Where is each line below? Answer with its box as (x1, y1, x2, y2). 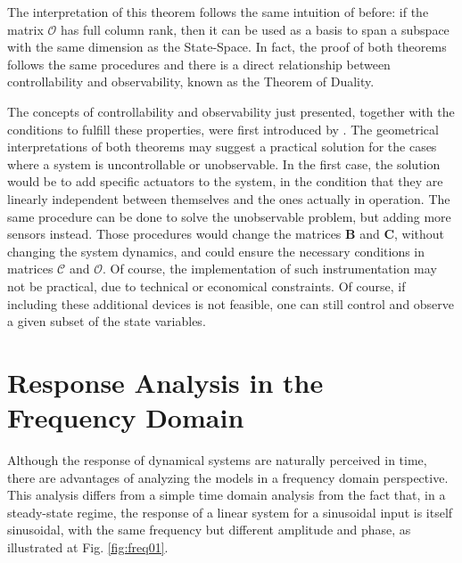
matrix (7, 20, 44, 38)
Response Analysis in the (7, 363, 324, 400)
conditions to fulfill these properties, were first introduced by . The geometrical (7, 119, 439, 138)
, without (394, 224, 445, 243)
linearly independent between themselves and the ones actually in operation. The (7, 189, 450, 208)
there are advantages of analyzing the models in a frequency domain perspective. (7, 468, 449, 486)
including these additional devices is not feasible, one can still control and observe (7, 294, 455, 313)
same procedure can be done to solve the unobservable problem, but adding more (7, 207, 451, 225)
